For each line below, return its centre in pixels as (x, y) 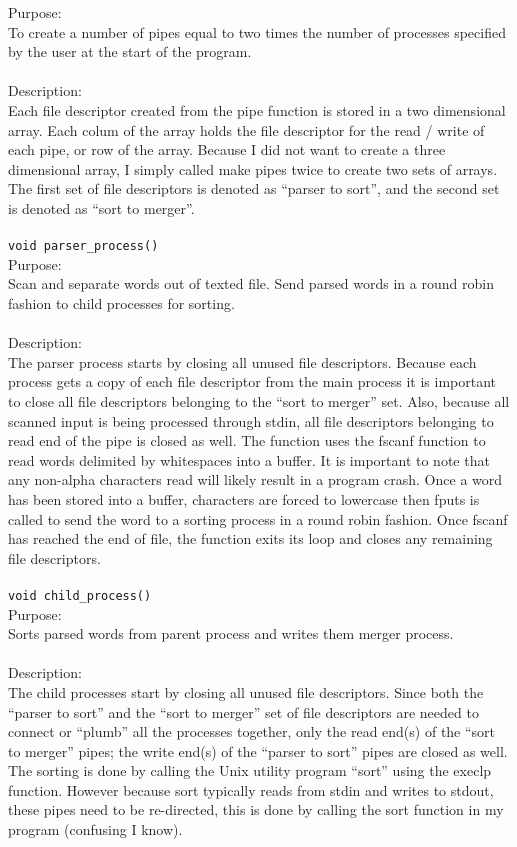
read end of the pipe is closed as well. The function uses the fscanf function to (247, 440)
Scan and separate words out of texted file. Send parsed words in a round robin (251, 283)
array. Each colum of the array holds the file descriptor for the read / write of (246, 129)
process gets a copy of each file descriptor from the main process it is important (252, 381)
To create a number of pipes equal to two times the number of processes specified (257, 31)
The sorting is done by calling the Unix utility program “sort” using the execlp (250, 770)
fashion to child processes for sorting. (121, 302)
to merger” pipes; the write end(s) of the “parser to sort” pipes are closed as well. (258, 750)
